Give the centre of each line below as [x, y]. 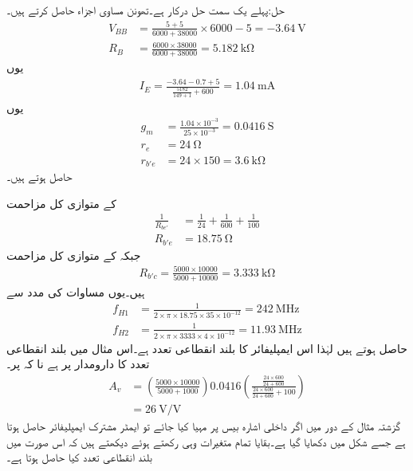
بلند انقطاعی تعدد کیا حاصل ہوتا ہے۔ [79, 457]
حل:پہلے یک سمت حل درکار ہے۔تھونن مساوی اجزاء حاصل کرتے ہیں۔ [146, 10]
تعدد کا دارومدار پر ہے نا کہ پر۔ [78, 364]
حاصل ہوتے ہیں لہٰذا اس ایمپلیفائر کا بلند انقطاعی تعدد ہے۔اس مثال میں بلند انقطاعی [207, 348]
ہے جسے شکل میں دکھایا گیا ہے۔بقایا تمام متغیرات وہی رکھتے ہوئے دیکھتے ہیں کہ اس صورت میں [206, 441]
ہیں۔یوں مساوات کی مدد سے [76, 292]
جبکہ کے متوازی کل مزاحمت [74, 255]
